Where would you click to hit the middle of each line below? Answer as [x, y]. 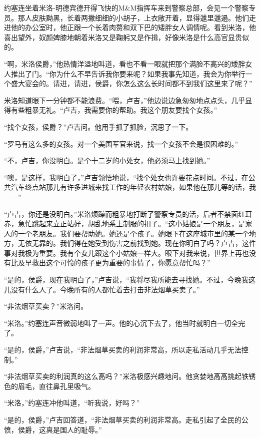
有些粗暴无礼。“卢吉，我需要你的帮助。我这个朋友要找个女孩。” [114, 110]
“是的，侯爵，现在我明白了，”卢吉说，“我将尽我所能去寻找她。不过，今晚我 [126, 280]
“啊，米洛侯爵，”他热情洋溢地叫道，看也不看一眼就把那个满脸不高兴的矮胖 [125, 63]
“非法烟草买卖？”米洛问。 [46, 306]
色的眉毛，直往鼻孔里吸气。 [49, 386]
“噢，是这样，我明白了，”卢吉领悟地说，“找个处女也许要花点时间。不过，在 [126, 177]
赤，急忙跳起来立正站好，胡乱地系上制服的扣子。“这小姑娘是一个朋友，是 [125, 224]
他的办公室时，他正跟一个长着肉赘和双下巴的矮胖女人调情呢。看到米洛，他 [133, 27]
